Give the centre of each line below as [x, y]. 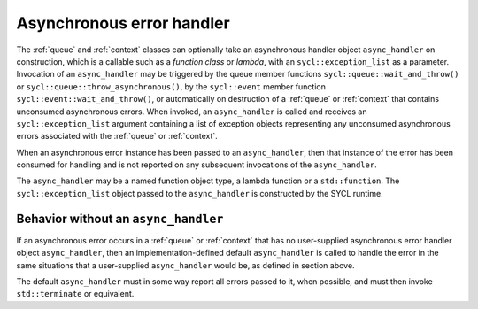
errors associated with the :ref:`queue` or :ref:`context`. [117, 136]
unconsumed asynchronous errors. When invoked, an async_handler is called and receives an [192, 112]
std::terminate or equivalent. [75, 294]
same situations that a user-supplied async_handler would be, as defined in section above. [185, 265]
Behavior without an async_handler [120, 218]
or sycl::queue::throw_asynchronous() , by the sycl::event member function [171, 86]
